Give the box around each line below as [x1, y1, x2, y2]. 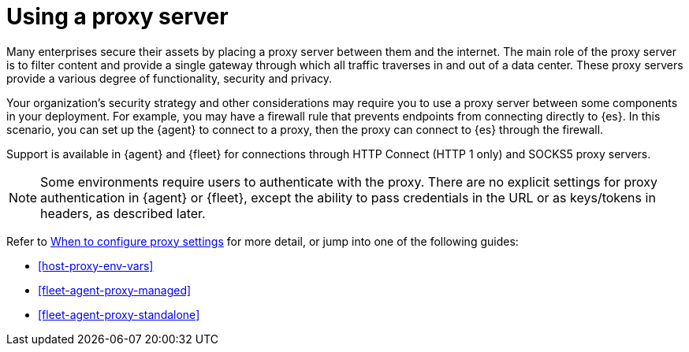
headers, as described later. [40, 205, 206, 221]
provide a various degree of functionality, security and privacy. [6, 71, 333, 85]
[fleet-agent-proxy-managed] [38, 283, 192, 297]
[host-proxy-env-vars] [38, 258, 154, 272]
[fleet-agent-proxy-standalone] [38, 307, 200, 321]
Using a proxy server [6, 3, 229, 30]
